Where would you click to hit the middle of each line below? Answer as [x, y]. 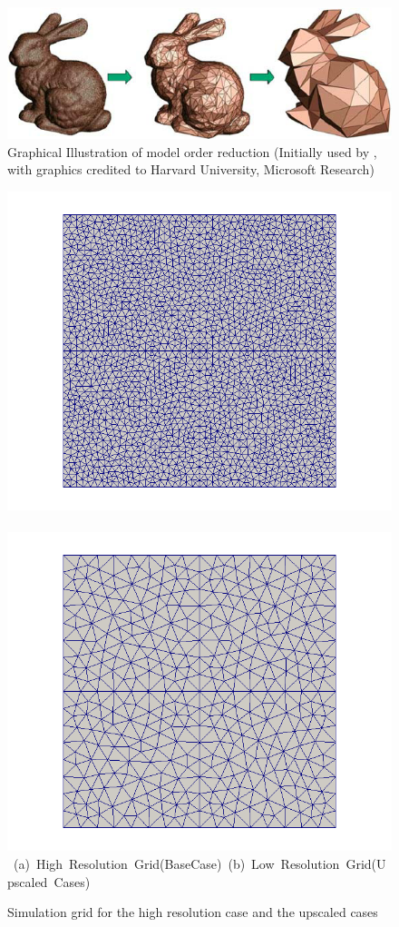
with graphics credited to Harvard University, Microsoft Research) [191, 169]
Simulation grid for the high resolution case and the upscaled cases [193, 912]
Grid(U [366, 863]
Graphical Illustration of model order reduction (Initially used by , [192, 151]
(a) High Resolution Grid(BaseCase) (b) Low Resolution [176, 863]
